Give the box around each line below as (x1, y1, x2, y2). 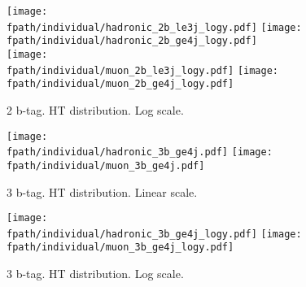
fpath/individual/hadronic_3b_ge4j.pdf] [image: (7, 146, 273, 159)
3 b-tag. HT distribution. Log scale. (7, 265, 184, 282)
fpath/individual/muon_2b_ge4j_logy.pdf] (7, 78, 234, 90)
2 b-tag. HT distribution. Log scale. (7, 101, 184, 118)
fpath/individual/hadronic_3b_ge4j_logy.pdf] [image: (7, 228, 302, 240)
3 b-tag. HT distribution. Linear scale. (7, 183, 198, 200)
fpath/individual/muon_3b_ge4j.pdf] (7, 159, 205, 172)
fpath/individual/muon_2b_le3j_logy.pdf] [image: (7, 64, 278, 76)
